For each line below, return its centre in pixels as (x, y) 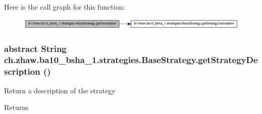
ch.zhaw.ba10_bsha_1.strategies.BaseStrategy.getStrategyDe (131, 60)
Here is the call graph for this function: (65, 7)
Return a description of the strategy (60, 90)
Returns (16, 107)
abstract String (35, 48)
